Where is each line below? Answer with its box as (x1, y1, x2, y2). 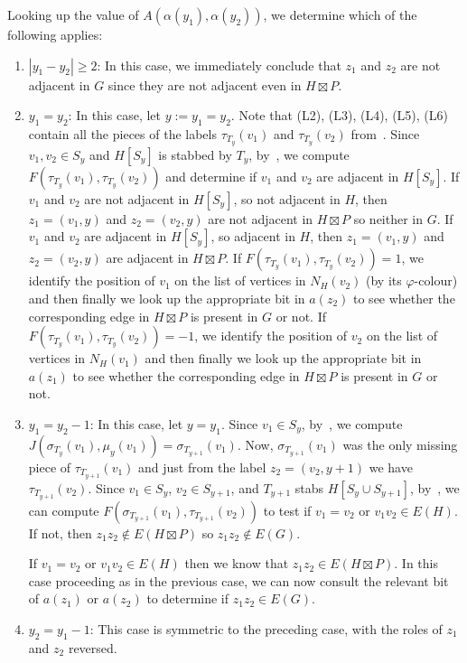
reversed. (68, 638, 117, 657)
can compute (28, 500, 99, 519)
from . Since (350, 124, 420, 143)
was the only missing (342, 434, 458, 453)
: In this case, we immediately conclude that (97, 55, 341, 74)
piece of (28, 457, 71, 476)
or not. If (276, 306, 326, 325)
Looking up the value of (7, 5, 139, 23)
